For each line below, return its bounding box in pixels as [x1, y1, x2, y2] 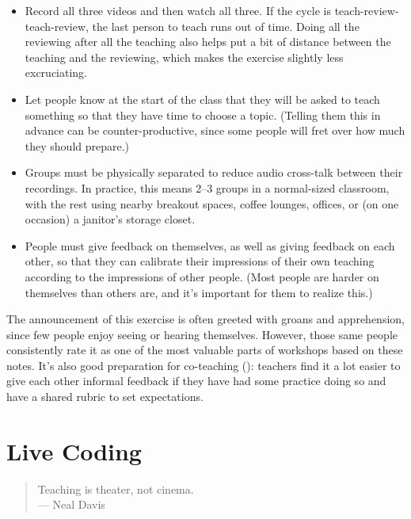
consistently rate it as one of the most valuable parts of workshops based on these [6, 342, 403, 358]
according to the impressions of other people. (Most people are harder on [25, 268, 379, 284]
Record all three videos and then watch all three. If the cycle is [25, 2, 331, 18]
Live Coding [6, 434, 142, 467]
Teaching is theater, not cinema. [37, 480, 194, 497]
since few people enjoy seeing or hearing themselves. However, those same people [6, 326, 398, 342]
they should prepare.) [25, 137, 130, 154]
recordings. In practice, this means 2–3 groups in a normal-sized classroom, [25, 179, 390, 196]
